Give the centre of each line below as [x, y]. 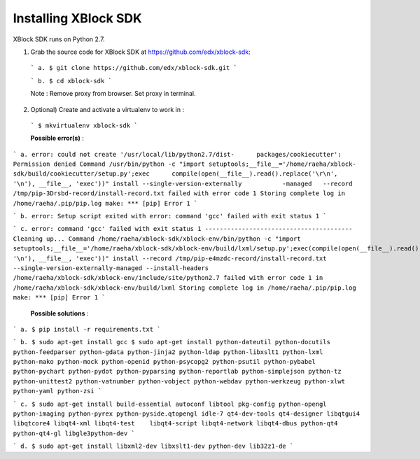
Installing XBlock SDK [78, 18]
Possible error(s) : [57, 138]
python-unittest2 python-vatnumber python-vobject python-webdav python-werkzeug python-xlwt [179, 381]
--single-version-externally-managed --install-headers [111, 268]
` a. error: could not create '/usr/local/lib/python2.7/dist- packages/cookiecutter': [177, 154]
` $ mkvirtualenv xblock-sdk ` [84, 125]
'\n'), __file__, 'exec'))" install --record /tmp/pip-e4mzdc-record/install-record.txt [170, 258]
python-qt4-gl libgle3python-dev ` [74, 433]
